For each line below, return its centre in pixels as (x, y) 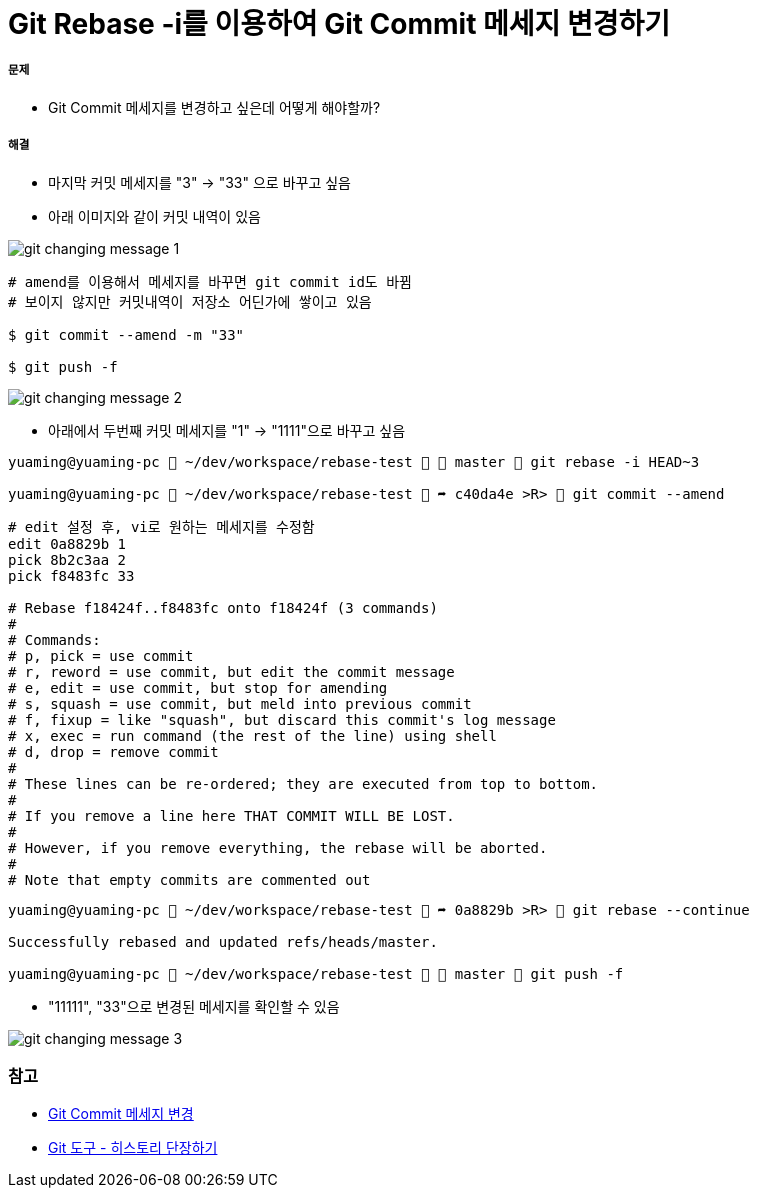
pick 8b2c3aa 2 (67, 559)
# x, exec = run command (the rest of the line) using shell (252, 735)
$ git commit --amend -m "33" (126, 334)
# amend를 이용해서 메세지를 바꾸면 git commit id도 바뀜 (210, 281)
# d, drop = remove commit (113, 751)
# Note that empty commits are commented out (189, 879)
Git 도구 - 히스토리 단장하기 (133, 1148)
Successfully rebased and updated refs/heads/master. (223, 941)
